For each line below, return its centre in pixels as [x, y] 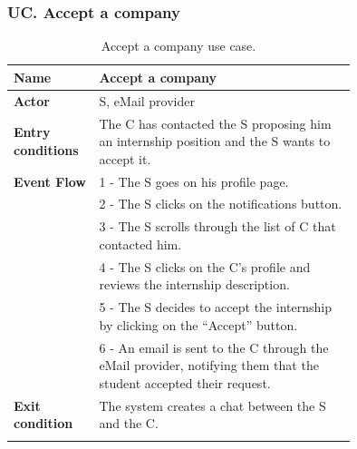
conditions [46, 149]
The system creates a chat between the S [212, 405]
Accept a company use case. [178, 46]
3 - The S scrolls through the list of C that [217, 226]
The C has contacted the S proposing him [215, 123]
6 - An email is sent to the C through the [214, 347]
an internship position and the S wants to [215, 141]
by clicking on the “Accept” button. [198, 324]
